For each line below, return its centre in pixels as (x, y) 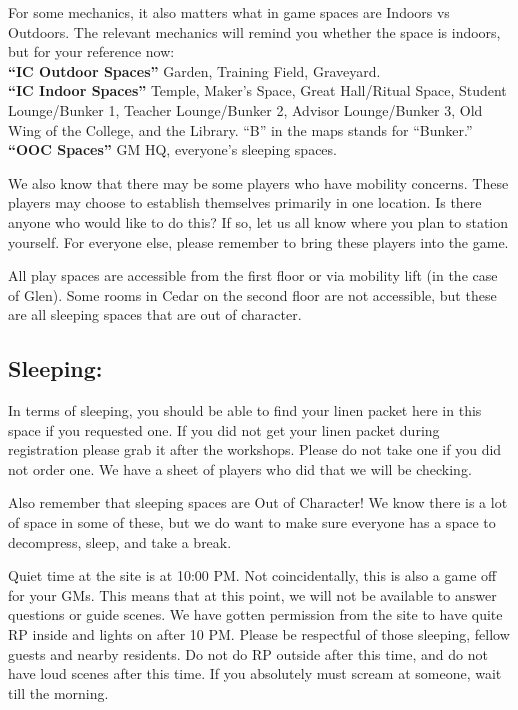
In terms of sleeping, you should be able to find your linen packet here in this (245, 410)
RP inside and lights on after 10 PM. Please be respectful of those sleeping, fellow (259, 634)
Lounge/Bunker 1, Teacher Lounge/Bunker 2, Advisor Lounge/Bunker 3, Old (245, 109)
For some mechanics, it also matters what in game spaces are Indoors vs (229, 12)
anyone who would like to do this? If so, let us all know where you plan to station (258, 221)
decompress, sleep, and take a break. (120, 541)
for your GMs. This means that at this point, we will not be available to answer (252, 594)
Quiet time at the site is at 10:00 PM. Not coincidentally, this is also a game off (252, 575)
